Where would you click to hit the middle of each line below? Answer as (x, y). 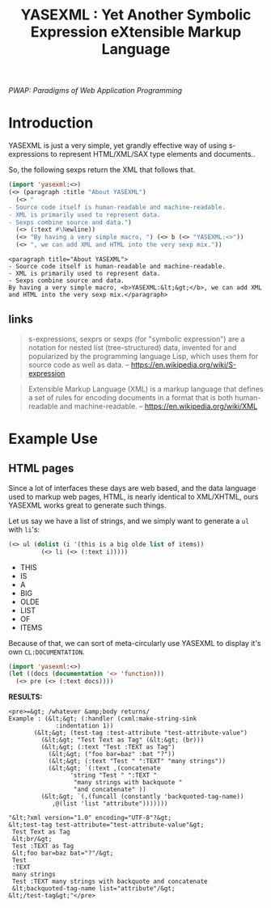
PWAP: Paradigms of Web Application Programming (95, 91)
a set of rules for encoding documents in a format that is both (130, 397)
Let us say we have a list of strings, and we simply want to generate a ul (129, 521)
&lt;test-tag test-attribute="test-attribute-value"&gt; (106, 825)
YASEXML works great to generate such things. (88, 505)
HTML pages (41, 469)
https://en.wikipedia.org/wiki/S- (184, 365)
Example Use (53, 439)
